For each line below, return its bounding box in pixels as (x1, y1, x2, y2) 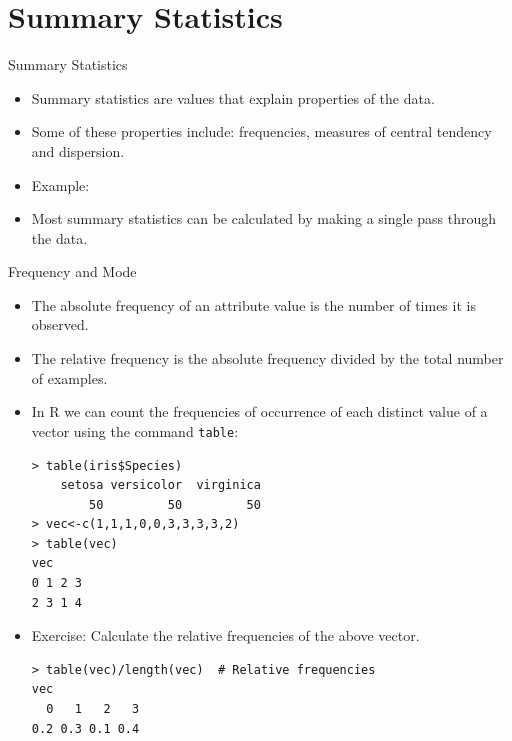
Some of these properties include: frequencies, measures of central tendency (31, 121, 492, 142)
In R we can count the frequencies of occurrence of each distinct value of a (31, 401, 488, 422)
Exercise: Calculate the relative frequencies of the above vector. (31, 625, 420, 646)
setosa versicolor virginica (60, 478, 261, 493)
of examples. (31, 367, 108, 388)
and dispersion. (31, 140, 125, 161)
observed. (31, 314, 89, 335)
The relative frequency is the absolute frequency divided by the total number (31, 348, 504, 369)
